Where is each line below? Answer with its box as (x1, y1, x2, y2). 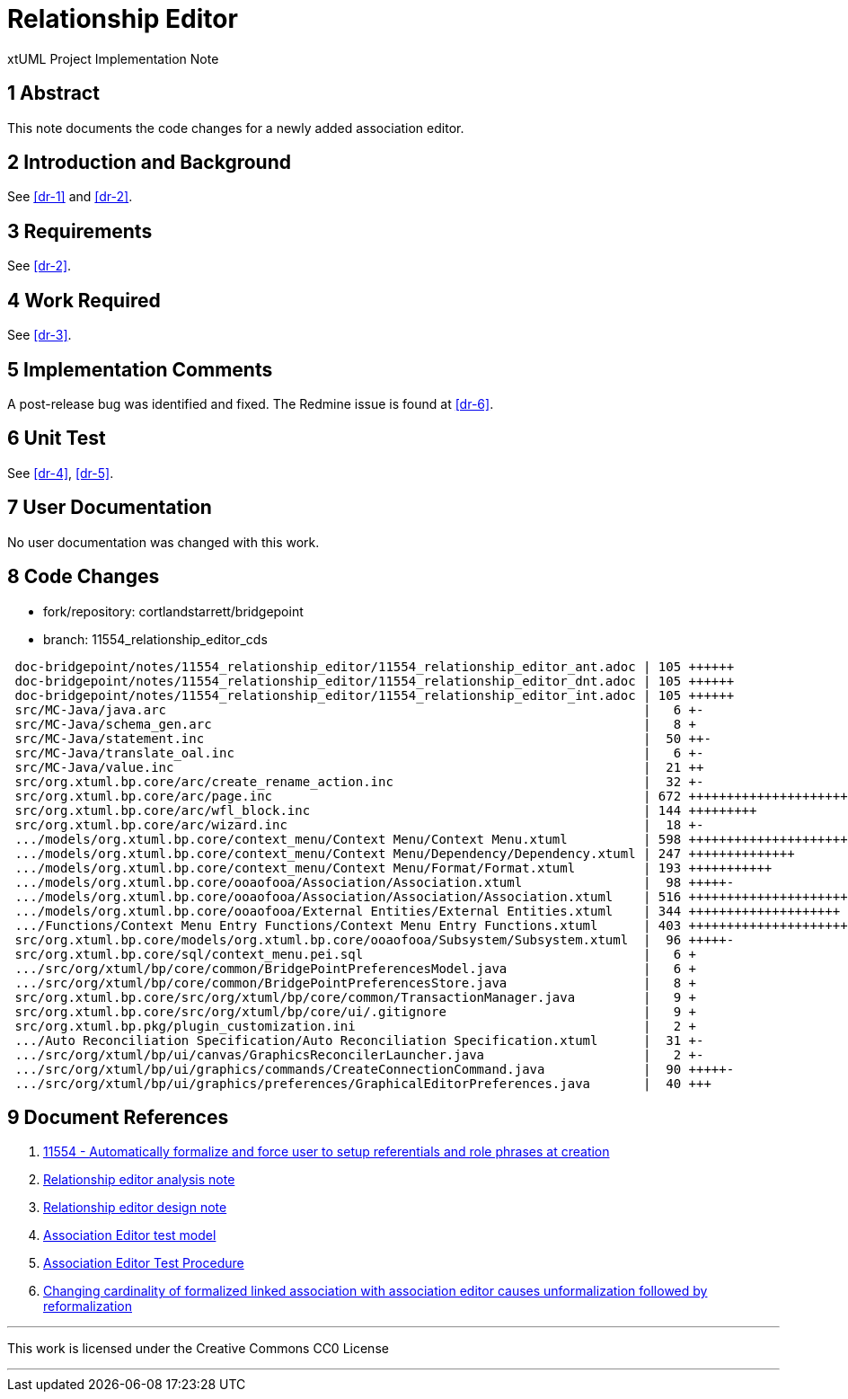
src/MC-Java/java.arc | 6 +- (14, 702, 704, 717)
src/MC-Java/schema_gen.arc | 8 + (14, 716, 697, 731)
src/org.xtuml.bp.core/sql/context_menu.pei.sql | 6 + (14, 946, 697, 961)
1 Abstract (7, 82, 100, 105)
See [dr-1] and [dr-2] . (7, 189, 133, 205)
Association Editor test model (43, 1227, 216, 1244)
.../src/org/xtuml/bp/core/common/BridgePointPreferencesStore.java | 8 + (14, 975, 697, 990)
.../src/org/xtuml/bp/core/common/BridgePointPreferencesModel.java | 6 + (14, 961, 697, 976)
